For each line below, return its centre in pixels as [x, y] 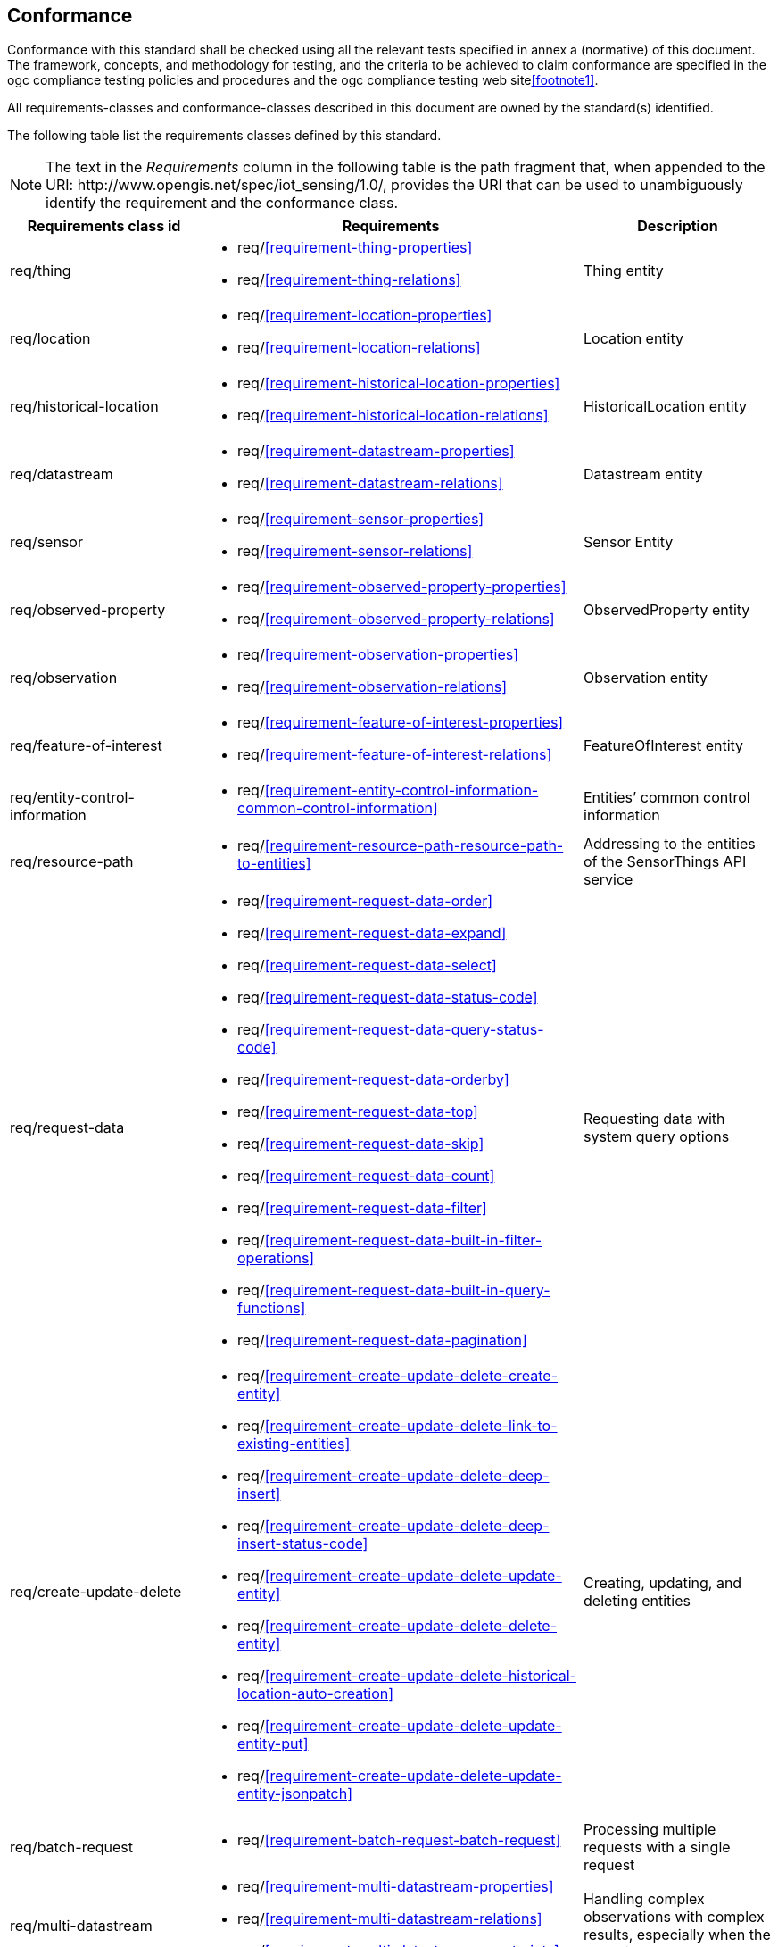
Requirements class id [104, 226]
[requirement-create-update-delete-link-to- [411, 1426]
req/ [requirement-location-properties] [365, 316]
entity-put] [273, 1744]
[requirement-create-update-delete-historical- [420, 1676]
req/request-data [67, 1128]
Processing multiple [650, 1830]
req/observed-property [88, 610]
